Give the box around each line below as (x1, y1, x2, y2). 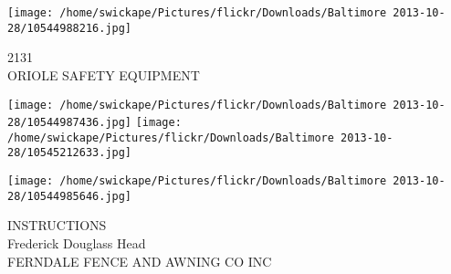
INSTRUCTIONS (7, 216, 107, 235)
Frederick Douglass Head (7, 234, 146, 253)
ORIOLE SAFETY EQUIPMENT (7, 65, 200, 84)
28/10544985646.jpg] (7, 189, 132, 203)
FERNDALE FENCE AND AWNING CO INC (7, 251, 272, 270)
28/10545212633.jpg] (7, 146, 132, 160)
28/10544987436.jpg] (7, 116, 132, 130)
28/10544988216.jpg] (7, 21, 132, 35)
